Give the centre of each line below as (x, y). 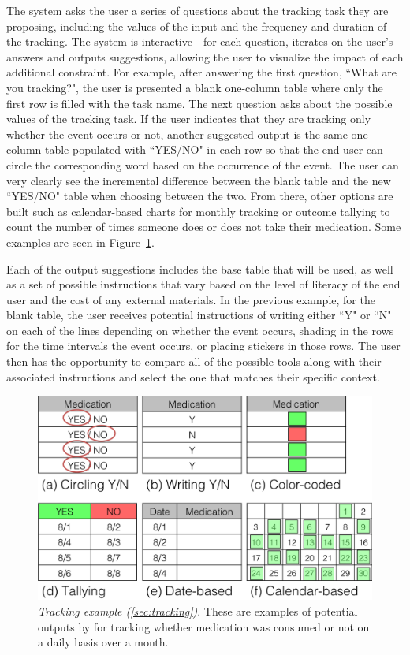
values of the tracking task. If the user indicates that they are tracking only (189, 119)
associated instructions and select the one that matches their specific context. (193, 376)
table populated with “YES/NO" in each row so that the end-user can (214, 149)
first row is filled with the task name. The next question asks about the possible (199, 103)
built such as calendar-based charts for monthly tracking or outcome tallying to (198, 211)
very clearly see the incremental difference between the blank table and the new (199, 180)
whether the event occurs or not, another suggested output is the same (177, 134)
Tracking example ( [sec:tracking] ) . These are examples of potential (198, 611)
